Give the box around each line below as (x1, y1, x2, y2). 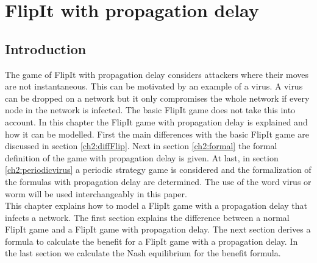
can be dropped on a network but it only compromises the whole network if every (5, 91, 310, 104)
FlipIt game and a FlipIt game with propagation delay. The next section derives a (5, 223, 311, 236)
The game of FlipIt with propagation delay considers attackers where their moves (5, 68, 309, 80)
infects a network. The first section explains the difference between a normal (5, 211, 290, 223)
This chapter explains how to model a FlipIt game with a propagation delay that (5, 199, 307, 212)
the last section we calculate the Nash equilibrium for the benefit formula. (5, 247, 281, 259)
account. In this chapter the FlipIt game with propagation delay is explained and (5, 115, 308, 128)
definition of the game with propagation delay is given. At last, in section (5, 151, 279, 164)
